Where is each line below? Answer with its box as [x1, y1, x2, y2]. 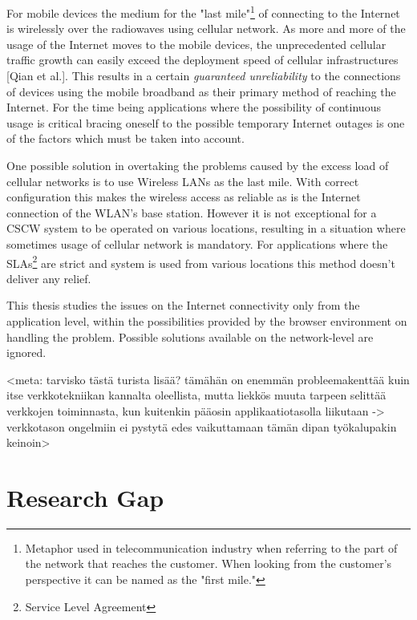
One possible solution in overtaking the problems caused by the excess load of [6, 157, 389, 173]
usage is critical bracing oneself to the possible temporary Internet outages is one [6, 114, 405, 131]
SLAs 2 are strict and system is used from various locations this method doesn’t [6, 252, 395, 271]
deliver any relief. [6, 269, 91, 286]
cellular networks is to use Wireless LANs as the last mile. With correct [6, 172, 359, 189]
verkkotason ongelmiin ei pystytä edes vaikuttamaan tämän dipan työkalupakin [6, 418, 397, 435]
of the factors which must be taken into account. [6, 130, 245, 147]
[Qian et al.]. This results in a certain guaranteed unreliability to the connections [6, 67, 401, 84]
